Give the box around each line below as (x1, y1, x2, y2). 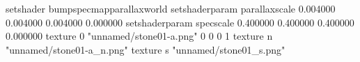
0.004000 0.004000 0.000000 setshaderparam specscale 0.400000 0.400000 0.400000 (6, 15, 354, 29)
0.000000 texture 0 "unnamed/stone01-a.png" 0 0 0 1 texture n (6, 29, 273, 43)
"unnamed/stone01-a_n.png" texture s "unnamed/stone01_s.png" (6, 42, 285, 56)
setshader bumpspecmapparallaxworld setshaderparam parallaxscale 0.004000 (6, 1, 336, 15)
